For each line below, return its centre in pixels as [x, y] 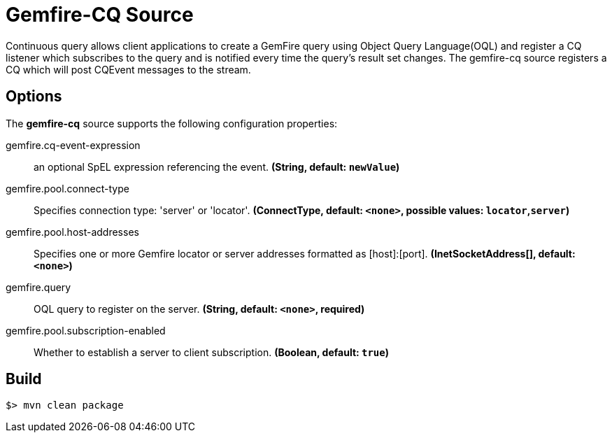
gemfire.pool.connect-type [67, 188]
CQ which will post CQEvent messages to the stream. [128, 69]
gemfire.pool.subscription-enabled [86, 330]
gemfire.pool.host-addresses [72, 232]
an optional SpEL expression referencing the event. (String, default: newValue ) [217, 167]
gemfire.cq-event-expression [73, 145]
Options [34, 97]
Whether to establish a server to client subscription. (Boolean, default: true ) [211, 352]
